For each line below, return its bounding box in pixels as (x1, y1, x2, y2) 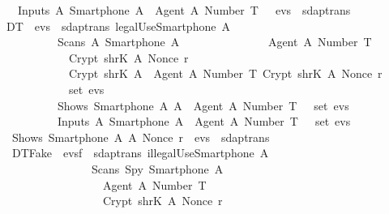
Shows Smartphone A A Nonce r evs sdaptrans (11, 128, 270, 145)
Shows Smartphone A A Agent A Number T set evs (57, 96, 349, 113)
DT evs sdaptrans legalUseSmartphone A (6, 17, 230, 34)
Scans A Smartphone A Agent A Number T (57, 33, 372, 50)
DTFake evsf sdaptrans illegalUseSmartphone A (11, 144, 269, 161)
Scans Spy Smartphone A (91, 160, 224, 177)
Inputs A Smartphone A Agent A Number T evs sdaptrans (17, 2, 351, 18)
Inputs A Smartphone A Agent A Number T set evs (57, 113, 351, 130)
